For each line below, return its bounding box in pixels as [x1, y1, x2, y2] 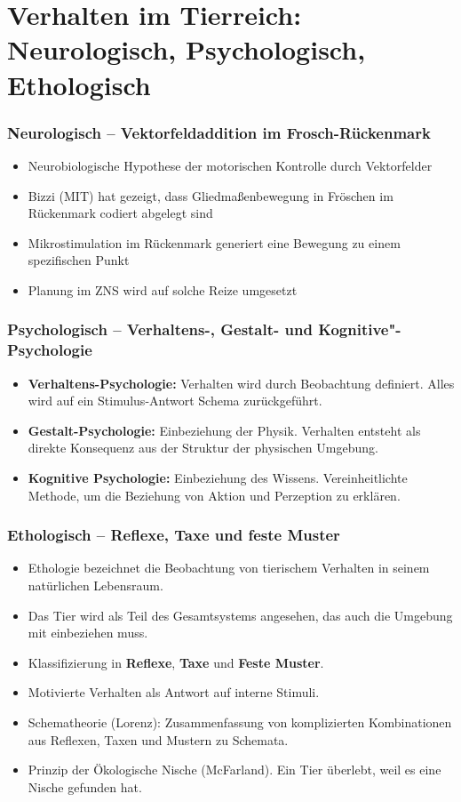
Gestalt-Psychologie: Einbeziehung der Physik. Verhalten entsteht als [28, 421, 421, 439]
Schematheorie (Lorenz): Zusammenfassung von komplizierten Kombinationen [28, 713, 452, 732]
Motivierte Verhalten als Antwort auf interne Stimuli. [28, 683, 320, 702]
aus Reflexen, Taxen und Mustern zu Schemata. [28, 730, 289, 749]
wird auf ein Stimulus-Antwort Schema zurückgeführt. [28, 391, 322, 410]
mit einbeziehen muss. [28, 623, 148, 642]
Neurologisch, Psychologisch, [7, 31, 366, 68]
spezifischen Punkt [28, 251, 130, 269]
